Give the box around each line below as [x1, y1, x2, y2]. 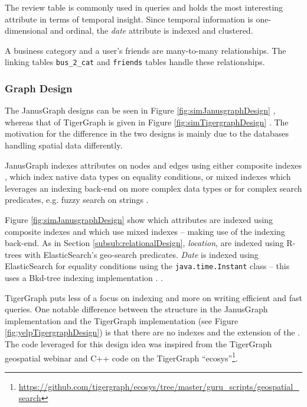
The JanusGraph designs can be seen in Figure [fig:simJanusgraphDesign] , [5, 104, 276, 117]
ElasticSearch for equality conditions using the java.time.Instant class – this [5, 260, 290, 272]
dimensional [5, 24, 48, 37]
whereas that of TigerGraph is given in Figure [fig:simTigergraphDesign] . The [5, 115, 289, 128]
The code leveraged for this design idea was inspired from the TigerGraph [5, 338, 272, 350]
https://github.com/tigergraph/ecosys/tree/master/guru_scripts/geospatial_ [18, 380, 299, 392]
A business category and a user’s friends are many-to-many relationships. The [5, 44, 286, 56]
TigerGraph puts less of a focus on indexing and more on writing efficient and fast [5, 291, 302, 303]
